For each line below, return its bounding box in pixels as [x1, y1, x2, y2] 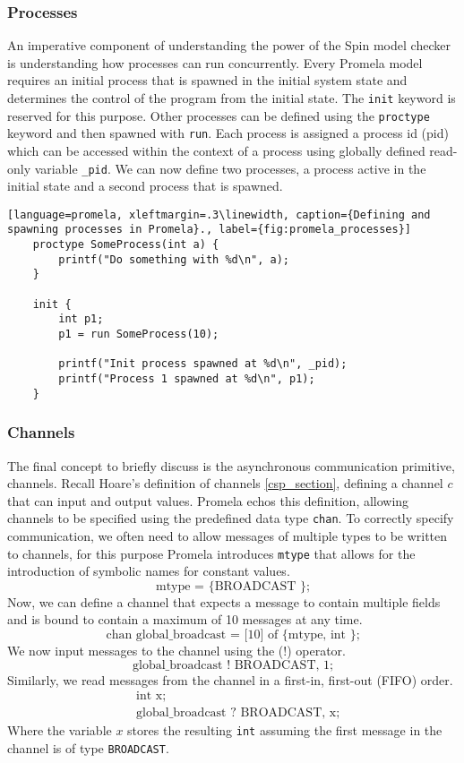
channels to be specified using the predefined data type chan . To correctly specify [7, 509, 454, 527]
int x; [136, 690, 167, 703]
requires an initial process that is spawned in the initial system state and [7, 71, 408, 90]
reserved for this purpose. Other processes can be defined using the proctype [7, 106, 430, 124]
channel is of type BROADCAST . [7, 738, 169, 757]
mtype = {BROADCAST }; [155, 579, 311, 593]
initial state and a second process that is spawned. [7, 176, 283, 195]
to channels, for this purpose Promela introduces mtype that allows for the [7, 544, 416, 562]
